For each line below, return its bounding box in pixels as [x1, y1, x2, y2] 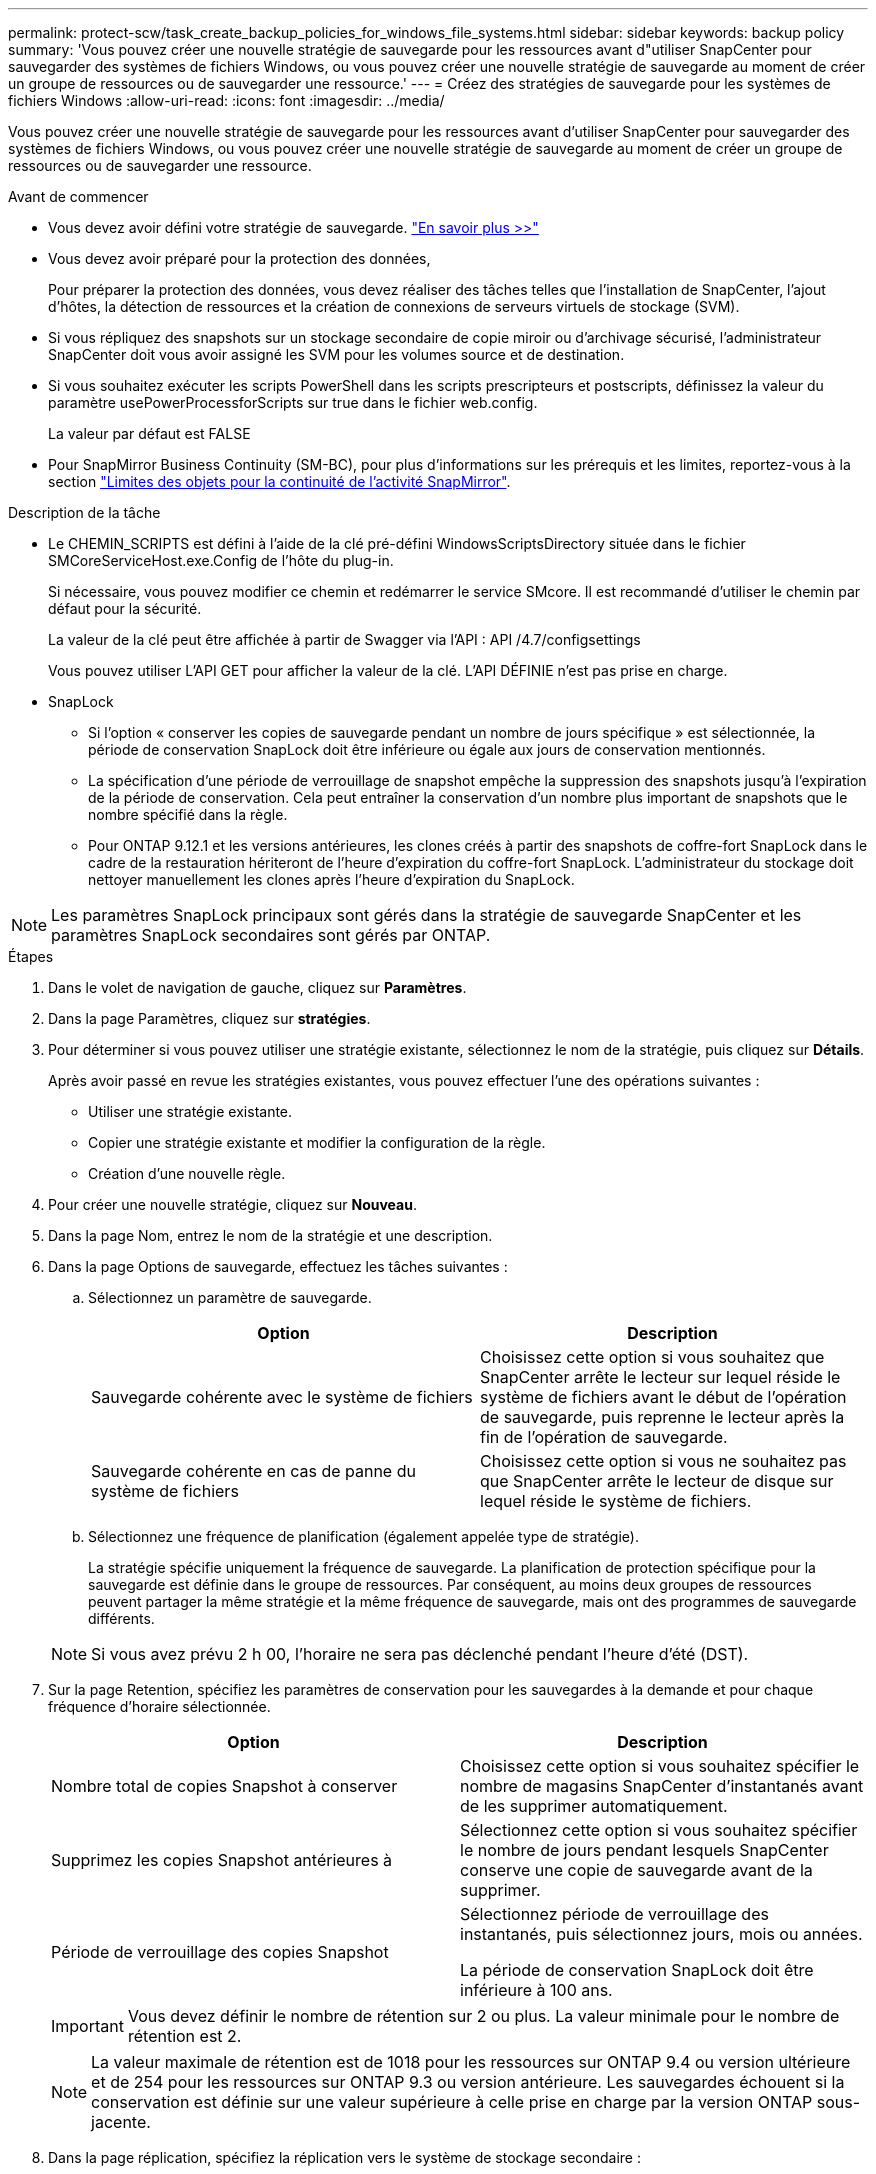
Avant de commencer [8, 188, 149, 205]
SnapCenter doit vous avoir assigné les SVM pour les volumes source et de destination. [48, 346, 625, 363]
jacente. [91, 2112, 151, 2132]
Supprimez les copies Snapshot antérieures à [51, 1850, 393, 1870]
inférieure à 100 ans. [460, 1980, 613, 2000]
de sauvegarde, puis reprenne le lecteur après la [480, 1407, 845, 1427]
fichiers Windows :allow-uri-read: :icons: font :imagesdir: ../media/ [8, 92, 445, 109]
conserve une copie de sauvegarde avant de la [460, 1860, 813, 1880]
